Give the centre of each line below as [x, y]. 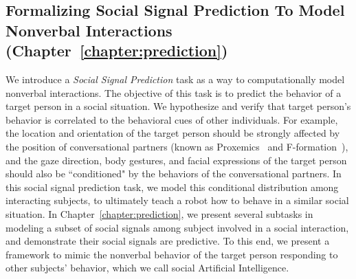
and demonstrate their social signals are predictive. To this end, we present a [168, 241]
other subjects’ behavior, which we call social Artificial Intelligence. [147, 268]
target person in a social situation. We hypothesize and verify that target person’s [178, 106]
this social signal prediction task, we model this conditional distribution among [172, 187]
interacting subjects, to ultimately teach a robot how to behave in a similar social [177, 200]
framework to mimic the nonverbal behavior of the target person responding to [172, 254]
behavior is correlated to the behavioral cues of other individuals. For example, [172, 119]
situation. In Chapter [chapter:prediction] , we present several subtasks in [159, 213]
